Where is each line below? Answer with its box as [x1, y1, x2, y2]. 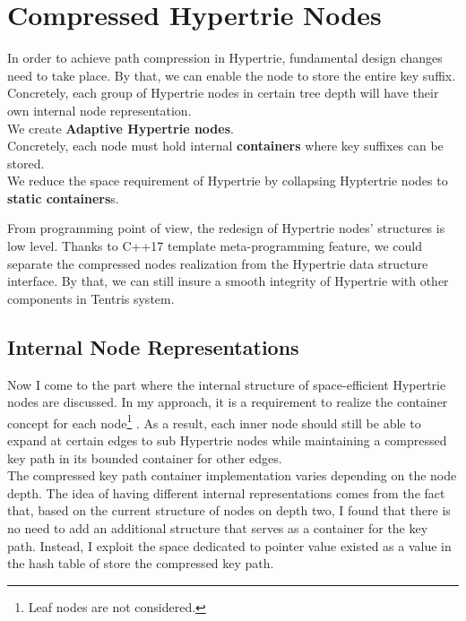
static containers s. [7, 188, 119, 207]
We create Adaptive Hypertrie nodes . [7, 118, 234, 137]
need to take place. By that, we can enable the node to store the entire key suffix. [7, 65, 456, 84]
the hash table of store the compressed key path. [7, 554, 274, 573]
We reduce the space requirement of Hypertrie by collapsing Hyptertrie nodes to [7, 171, 448, 190]
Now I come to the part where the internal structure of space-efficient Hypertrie [7, 375, 446, 393]
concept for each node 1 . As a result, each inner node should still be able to [7, 410, 421, 432]
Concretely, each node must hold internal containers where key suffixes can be [7, 136, 444, 155]
